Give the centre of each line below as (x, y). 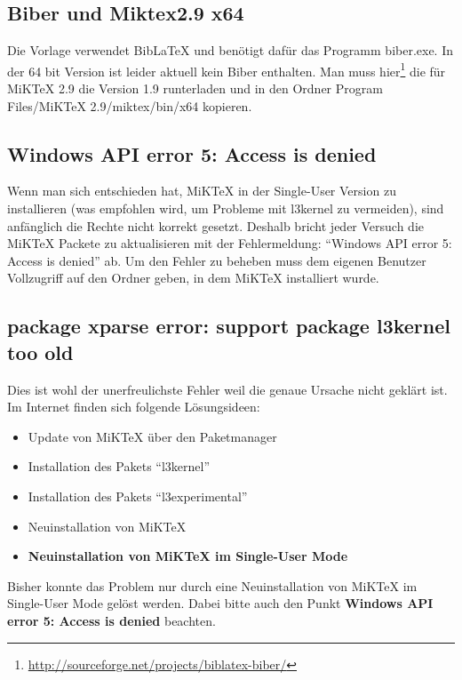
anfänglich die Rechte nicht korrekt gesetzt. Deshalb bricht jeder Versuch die (216, 225)
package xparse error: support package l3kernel (229, 326)
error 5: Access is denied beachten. (112, 620)
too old (40, 352)
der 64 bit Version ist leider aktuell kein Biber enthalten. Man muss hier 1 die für (227, 69)
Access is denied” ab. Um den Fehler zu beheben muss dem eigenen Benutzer (217, 260)
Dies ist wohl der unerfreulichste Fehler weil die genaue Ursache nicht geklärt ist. (227, 389)
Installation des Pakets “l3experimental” (138, 496)
